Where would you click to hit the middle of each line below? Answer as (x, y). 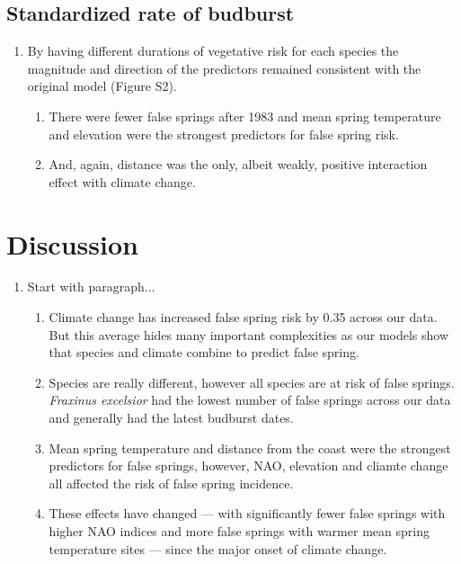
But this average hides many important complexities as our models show (249, 334)
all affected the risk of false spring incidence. (171, 483)
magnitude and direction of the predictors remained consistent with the (224, 68)
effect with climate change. (122, 181)
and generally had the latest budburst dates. (171, 418)
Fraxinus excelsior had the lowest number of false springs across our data (250, 400)
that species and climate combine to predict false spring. (204, 352)
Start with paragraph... (91, 286)
